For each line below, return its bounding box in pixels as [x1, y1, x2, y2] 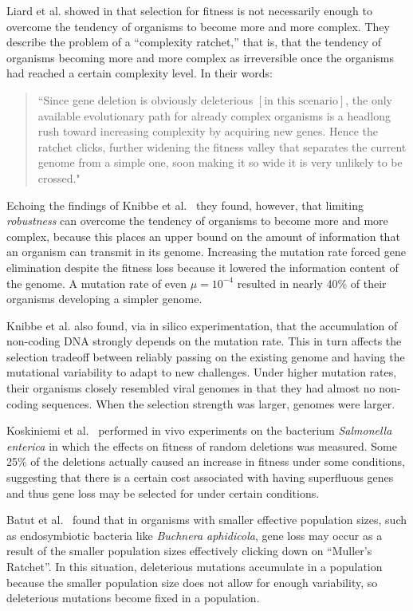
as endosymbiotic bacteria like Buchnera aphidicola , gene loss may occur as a [6, 526, 383, 543]
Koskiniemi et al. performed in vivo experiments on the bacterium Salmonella [6, 422, 392, 439]
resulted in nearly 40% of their [237, 274, 387, 291]
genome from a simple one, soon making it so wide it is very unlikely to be [37, 154, 403, 171]
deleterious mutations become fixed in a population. [6, 589, 260, 606]
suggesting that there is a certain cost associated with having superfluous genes [6, 469, 394, 486]
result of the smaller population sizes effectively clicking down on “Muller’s [6, 542, 372, 559]
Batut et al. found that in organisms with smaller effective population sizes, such [6, 511, 407, 528]
